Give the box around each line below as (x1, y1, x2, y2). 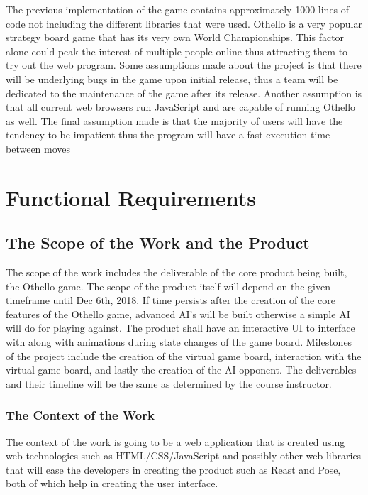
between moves (6, 141, 71, 156)
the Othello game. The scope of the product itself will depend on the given (6, 278, 330, 293)
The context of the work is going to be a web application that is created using (6, 434, 345, 449)
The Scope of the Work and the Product (6, 232, 310, 254)
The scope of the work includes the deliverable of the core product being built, (6, 265, 347, 280)
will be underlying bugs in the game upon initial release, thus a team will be (6, 71, 338, 86)
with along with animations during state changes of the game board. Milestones (6, 334, 352, 349)
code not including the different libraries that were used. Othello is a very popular (6, 16, 362, 31)
